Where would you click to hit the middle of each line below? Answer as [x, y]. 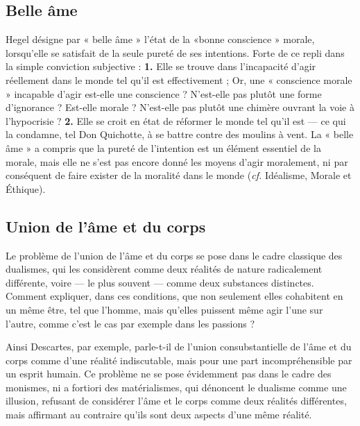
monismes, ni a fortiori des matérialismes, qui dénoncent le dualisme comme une [176, 387]
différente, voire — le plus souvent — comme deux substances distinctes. [160, 282]
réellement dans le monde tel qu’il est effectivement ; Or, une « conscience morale [179, 79]
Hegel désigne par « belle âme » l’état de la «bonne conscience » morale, [160, 39]
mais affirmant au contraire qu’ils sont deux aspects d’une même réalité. [159, 415]
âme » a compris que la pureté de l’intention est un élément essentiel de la [163, 147]
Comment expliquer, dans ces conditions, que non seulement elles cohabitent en [174, 296]
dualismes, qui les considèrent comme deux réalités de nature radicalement [164, 269]
